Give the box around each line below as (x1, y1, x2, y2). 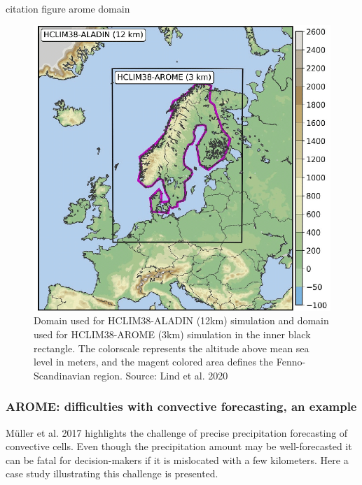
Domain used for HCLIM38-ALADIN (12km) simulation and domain (34, 313, 329, 328)
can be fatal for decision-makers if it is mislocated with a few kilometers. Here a (6, 452, 349, 467)
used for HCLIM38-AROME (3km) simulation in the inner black (34, 326, 311, 341)
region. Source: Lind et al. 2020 (93, 368, 228, 382)
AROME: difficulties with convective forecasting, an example (6, 398, 357, 415)
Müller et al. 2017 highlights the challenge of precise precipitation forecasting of (6, 425, 348, 440)
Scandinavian (34, 368, 90, 382)
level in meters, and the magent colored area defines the (34, 354, 274, 369)
